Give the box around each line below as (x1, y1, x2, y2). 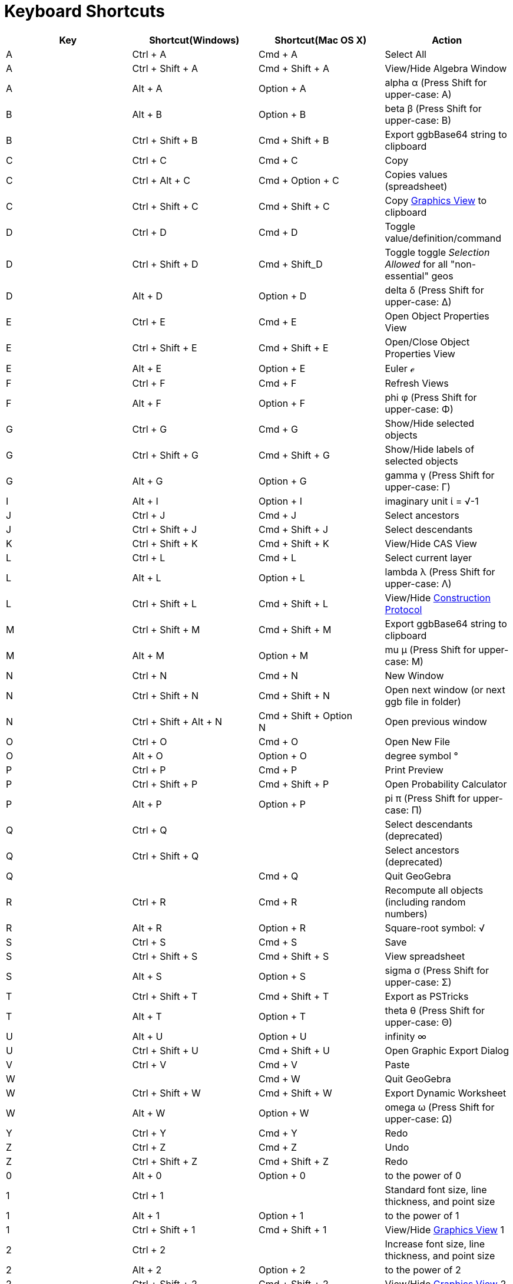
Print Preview (385, 763, 444, 776)
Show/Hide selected (385, 417, 475, 429)
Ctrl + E (132, 315, 166, 328)
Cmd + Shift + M (259, 623, 332, 636)
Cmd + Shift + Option (259, 709, 353, 722)
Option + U (259, 1030, 307, 1042)
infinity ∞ (385, 1030, 426, 1042)
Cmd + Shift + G (259, 449, 330, 461)
